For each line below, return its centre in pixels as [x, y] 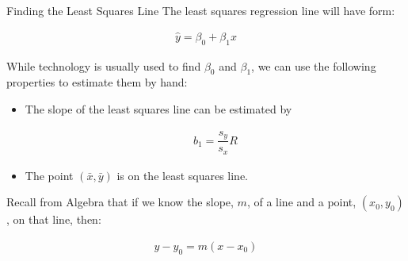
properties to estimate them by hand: [97, 82]
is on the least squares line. [183, 175]
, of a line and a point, [301, 202]
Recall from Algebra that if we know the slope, [120, 202]
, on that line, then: [54, 219]
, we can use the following [314, 65]
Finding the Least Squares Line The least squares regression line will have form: [201, 10]
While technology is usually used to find [104, 65]
